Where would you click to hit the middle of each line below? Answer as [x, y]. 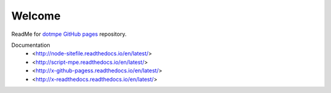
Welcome [36, 16]
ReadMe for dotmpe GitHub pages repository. [69, 34]
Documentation [31, 45]
